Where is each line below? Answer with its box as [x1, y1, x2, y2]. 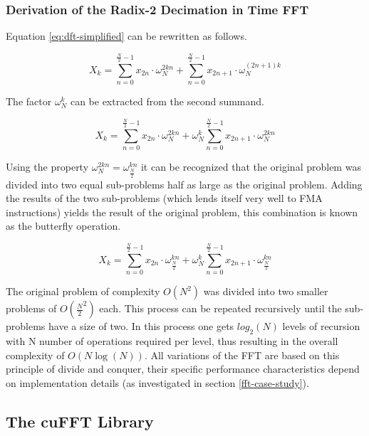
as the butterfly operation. [6, 218, 121, 233]
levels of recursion [282, 319, 360, 334]
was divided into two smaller [203, 284, 328, 299]
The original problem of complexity [6, 284, 160, 299]
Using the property [6, 159, 89, 174]
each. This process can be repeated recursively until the [99, 301, 342, 316]
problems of [6, 301, 57, 316]
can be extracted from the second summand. [70, 94, 264, 109]
